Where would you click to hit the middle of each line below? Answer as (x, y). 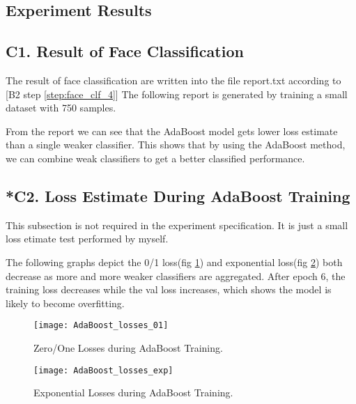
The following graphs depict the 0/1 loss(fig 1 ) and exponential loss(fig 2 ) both (174, 262)
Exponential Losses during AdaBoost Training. (133, 393)
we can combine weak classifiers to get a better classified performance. (155, 158)
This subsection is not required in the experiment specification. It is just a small (177, 225)
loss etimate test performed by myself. (87, 239)
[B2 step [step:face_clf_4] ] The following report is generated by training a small (177, 94)
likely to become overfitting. (65, 303)
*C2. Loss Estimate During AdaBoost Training (178, 195)
